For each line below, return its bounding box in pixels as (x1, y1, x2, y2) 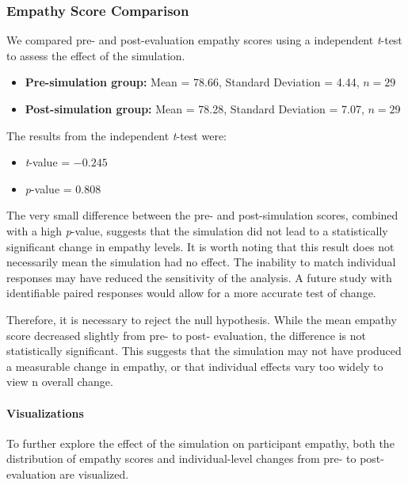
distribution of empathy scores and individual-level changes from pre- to (6, 450, 357, 467)
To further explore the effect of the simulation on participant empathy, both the (6, 434, 395, 451)
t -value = (25, 154, 71, 170)
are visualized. (59, 465, 129, 482)
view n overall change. (6, 373, 113, 390)
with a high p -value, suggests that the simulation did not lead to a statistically (6, 222, 388, 239)
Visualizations (6, 404, 84, 421)
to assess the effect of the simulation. (6, 47, 185, 63)
